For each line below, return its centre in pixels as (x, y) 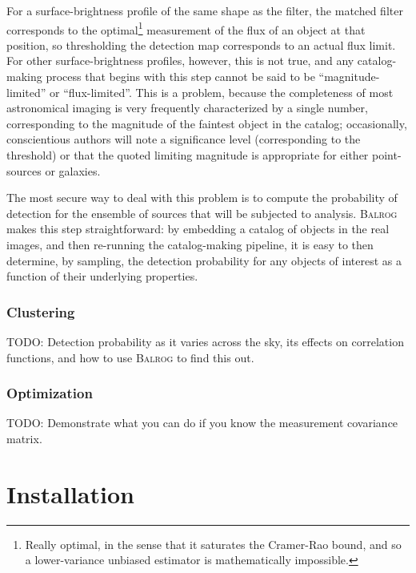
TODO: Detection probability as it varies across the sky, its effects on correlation (205, 341)
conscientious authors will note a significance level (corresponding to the (184, 139)
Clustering (41, 311)
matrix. (24, 438)
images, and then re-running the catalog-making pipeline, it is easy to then (190, 244)
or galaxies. (73, 170)
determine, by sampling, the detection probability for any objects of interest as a (204, 260)
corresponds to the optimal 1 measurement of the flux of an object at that (186, 28)
